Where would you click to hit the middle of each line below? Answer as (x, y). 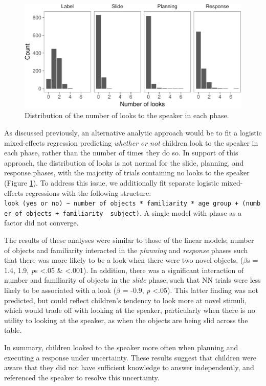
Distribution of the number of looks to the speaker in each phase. (127, 115)
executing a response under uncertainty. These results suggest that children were (130, 357)
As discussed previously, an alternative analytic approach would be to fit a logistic (133, 132)
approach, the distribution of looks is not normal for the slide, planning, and (124, 162)
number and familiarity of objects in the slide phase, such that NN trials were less (132, 280)
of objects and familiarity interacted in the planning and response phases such (126, 250)
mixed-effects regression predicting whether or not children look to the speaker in (131, 142)
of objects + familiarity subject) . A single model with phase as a (128, 212)
